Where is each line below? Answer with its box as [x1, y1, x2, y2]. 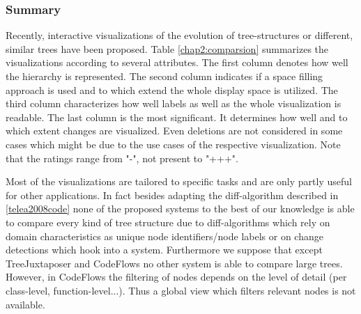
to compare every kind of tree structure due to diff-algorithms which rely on [6, 214, 330, 229]
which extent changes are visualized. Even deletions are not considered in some [6, 123, 343, 138]
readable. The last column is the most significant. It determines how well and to [6, 109, 348, 124]
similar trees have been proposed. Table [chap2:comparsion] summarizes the [6, 41, 329, 56]
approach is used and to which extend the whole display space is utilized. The [6, 82, 338, 97]
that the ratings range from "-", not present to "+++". [6, 150, 238, 165]
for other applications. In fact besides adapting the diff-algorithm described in [6, 187, 339, 202]
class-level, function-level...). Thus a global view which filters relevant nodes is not [6, 283, 356, 297]
